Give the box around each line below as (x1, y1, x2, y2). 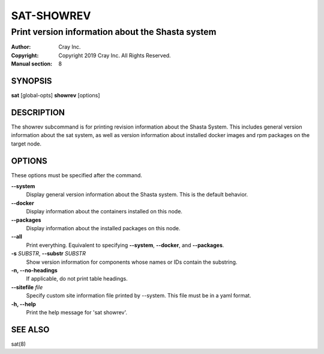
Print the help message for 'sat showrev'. (26, 308, 128, 316)
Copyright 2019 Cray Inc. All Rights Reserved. (58, 52, 171, 59)
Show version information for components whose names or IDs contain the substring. (26, 258, 238, 266)
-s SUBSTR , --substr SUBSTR (11, 250, 86, 257)
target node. (11, 140, 42, 147)
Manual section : (11, 60, 53, 67)
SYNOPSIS (11, 76, 52, 86)
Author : (11, 43, 31, 50)
